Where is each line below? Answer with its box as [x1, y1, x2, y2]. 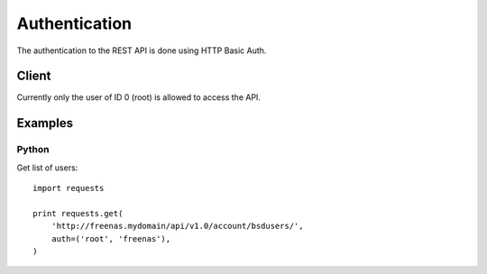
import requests [32, 183, 105, 193]
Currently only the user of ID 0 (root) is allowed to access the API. [16, 92, 262, 103]
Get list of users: [16, 162, 78, 173]
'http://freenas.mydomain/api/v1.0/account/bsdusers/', [51, 221, 304, 232]
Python [16, 143, 50, 156]
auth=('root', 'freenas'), [51, 233, 171, 243]
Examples [16, 115, 74, 131]
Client [16, 68, 51, 84]
